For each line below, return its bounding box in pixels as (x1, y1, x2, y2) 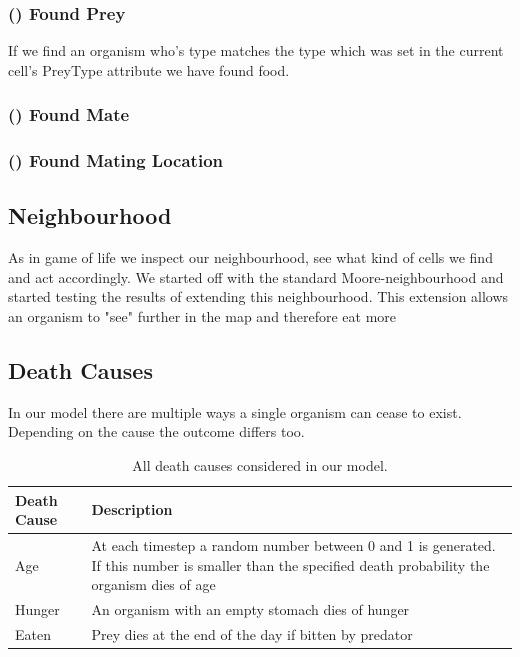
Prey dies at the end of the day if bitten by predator (91, 623, 413, 644)
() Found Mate (8, 102, 130, 127)
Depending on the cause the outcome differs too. (8, 421, 305, 442)
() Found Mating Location (8, 148, 224, 173)
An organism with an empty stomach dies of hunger (91, 599, 410, 620)
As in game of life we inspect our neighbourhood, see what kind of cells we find (8, 247, 493, 268)
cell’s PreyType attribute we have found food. (8, 59, 290, 80)
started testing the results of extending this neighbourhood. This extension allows (8, 286, 509, 307)
